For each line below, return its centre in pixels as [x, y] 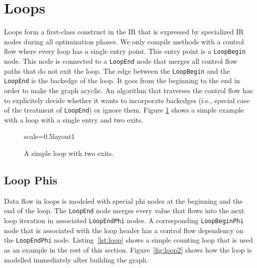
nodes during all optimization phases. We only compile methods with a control [124, 41]
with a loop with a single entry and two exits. [74, 119]
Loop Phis [31, 180]
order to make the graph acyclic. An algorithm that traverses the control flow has [128, 90]
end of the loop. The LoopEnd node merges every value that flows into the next [124, 210]
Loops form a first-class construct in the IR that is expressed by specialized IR [124, 32]
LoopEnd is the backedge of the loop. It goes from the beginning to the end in [122, 80]
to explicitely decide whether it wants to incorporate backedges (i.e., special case [127, 100]
